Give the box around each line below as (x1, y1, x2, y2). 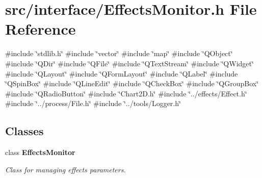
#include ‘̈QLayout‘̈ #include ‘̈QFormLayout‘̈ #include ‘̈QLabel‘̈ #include (5, 68, 238, 79)
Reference (5, 18, 76, 39)
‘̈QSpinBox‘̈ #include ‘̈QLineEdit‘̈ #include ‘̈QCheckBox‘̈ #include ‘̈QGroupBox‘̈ (5, 78, 259, 89)
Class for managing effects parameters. (5, 164, 126, 174)
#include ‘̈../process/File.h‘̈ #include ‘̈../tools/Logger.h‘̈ (5, 98, 181, 109)
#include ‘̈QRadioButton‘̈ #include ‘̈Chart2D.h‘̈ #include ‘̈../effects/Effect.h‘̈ (5, 88, 247, 98)
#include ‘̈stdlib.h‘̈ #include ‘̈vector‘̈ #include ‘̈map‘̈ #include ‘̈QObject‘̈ (5, 48, 233, 59)
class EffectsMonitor (5, 147, 75, 158)
